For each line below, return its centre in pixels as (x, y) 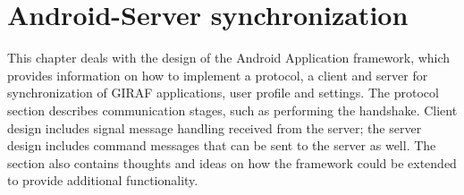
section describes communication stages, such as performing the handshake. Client (232, 110)
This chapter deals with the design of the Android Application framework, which (229, 58)
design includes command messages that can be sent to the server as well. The (222, 145)
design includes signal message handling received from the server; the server (215, 127)
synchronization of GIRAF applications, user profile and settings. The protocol (223, 93)
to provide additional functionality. (103, 180)
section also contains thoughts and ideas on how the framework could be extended (232, 162)
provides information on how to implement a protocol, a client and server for (218, 75)
